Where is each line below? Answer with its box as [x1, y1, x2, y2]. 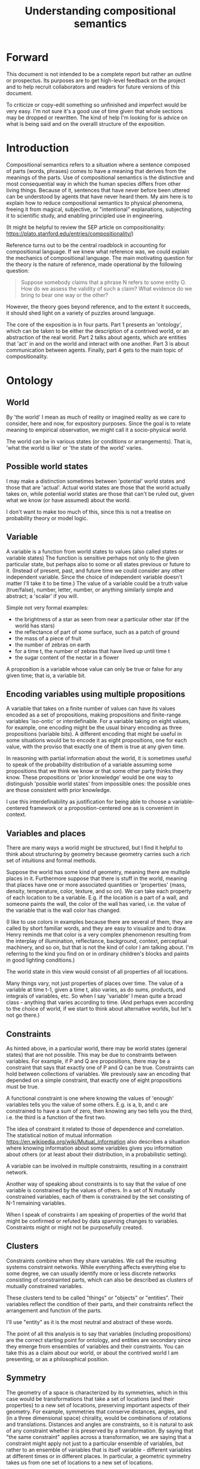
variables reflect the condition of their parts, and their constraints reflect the [6, 1300, 193, 1307]
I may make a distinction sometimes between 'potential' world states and [6, 477, 186, 485]
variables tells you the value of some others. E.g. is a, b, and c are [6, 1101, 168, 1108]
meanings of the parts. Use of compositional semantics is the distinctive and [6, 174, 195, 181]
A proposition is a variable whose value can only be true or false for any [6, 665, 183, 672]
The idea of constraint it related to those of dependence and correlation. [6, 1125, 184, 1132]
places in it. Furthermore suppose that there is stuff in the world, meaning [6, 875, 187, 882]
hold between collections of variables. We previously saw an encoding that [6, 1070, 191, 1077]
